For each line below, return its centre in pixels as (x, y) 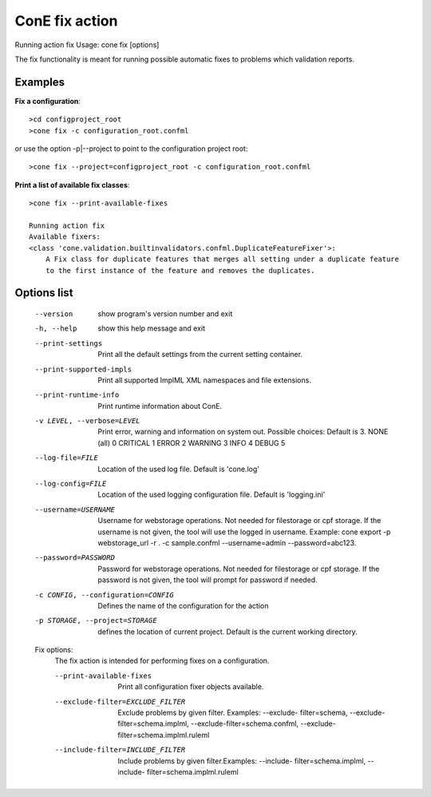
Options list (44, 293)
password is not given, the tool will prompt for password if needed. (208, 580)
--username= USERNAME (75, 510)
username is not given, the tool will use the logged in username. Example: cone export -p (244, 532)
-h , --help (56, 329)
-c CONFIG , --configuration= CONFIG (105, 595)
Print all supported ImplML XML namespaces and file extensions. (204, 380)
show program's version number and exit (165, 313)
